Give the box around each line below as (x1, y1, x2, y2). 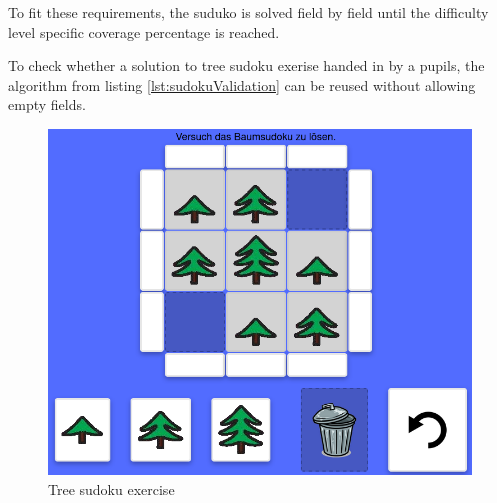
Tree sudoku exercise (48, 478, 175, 499)
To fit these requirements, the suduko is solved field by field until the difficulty (8, 2, 489, 22)
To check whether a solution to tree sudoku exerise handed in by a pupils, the (8, 55, 485, 76)
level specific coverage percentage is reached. (8, 21, 280, 42)
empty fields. (8, 94, 86, 115)
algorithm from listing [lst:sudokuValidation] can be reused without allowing (8, 74, 476, 95)
